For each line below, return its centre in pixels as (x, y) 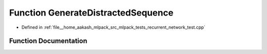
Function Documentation (48, 41)
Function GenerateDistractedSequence (91, 13)
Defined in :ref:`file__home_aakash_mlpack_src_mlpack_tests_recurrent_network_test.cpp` (113, 27)
